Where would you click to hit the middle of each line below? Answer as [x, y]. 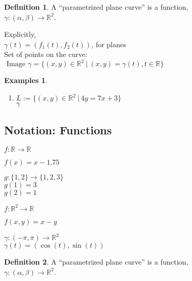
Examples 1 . [26, 80]
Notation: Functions [58, 130]
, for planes [109, 44]
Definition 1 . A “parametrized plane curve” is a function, [96, 7]
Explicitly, [20, 34]
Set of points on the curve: [46, 54]
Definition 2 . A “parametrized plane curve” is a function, [96, 262]
